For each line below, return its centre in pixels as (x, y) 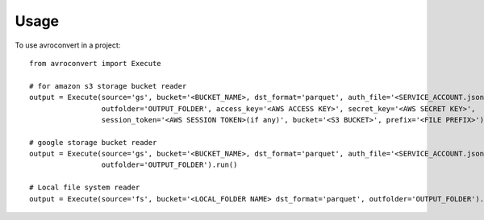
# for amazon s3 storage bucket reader (108, 86)
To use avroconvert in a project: (68, 45)
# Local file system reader (85, 188)
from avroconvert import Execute (95, 63)
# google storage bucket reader (93, 142)
